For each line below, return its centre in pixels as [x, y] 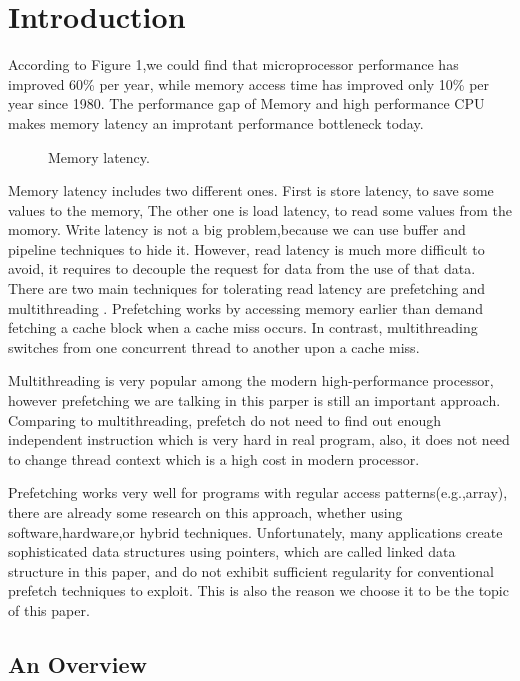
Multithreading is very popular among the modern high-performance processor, [251, 380]
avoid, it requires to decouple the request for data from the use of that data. [242, 268]
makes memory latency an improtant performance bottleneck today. [216, 122]
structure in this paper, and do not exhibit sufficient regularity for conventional [251, 570]
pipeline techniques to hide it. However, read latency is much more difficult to [246, 248]
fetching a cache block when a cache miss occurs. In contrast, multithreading [243, 327]
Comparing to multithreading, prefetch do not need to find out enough [225, 419]
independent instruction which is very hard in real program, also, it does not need [259, 439]
